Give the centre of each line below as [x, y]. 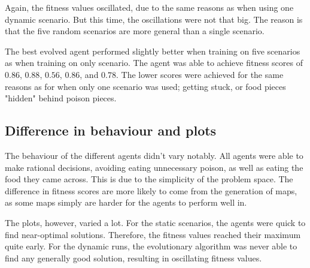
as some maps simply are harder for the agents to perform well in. [126, 202]
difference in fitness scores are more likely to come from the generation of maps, [151, 190]
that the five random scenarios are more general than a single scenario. [135, 31]
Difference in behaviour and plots [111, 130]
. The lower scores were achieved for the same [200, 74]
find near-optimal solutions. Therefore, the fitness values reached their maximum [153, 234]
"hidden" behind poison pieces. [61, 98]
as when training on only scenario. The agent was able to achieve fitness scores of [154, 63]
